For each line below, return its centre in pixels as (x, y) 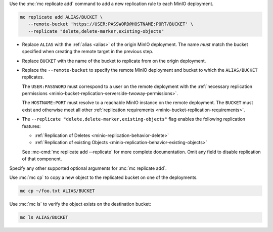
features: (31, 126)
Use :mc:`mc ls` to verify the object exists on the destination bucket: (80, 204)
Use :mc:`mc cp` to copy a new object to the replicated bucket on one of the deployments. (104, 177)
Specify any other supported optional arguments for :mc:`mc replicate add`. (88, 168)
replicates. (33, 77)
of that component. (42, 159)
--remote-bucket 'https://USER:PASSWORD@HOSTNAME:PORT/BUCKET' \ (111, 24)
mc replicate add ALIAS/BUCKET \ (61, 17)
